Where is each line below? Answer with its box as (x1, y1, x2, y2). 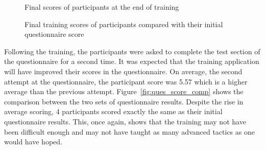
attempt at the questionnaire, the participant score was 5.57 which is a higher (4, 76, 248, 87)
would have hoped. (4, 136, 62, 147)
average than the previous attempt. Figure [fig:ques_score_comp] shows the (4, 86, 244, 97)
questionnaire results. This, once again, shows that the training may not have (4, 116, 246, 126)
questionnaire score (25, 29, 84, 39)
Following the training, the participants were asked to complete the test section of (4, 46, 260, 56)
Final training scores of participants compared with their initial (25, 18, 223, 29)
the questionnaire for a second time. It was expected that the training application (4, 56, 259, 67)
